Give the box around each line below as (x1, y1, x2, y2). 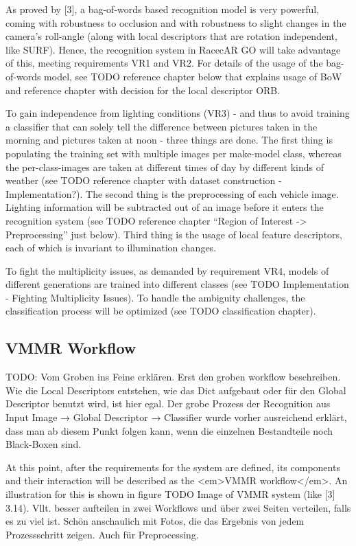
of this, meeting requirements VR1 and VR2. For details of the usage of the (5, 56, 323, 70)
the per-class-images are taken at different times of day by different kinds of (5, 159, 324, 174)
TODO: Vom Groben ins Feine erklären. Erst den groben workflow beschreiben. (5, 369, 341, 384)
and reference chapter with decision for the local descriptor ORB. (5, 82, 281, 97)
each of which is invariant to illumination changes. (5, 240, 217, 255)
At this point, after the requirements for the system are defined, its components (5, 459, 340, 474)
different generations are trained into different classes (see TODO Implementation (5, 277, 349, 291)
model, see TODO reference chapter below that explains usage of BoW (44, 69, 342, 83)
